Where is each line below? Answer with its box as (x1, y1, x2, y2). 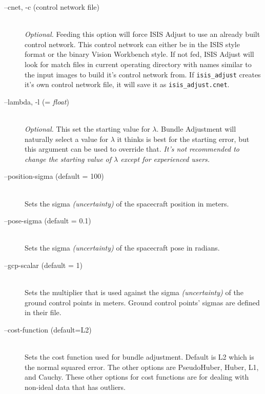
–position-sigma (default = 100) (4, 171, 104, 181)
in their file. (25, 307, 62, 318)
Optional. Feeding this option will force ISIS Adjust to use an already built (25, 29, 260, 39)
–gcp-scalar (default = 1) (4, 260, 83, 270)
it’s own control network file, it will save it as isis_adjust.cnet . (25, 79, 230, 90)
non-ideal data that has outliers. (25, 381, 126, 392)
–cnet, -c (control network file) (4, 2, 99, 12)
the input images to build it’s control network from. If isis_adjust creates (25, 69, 261, 79)
